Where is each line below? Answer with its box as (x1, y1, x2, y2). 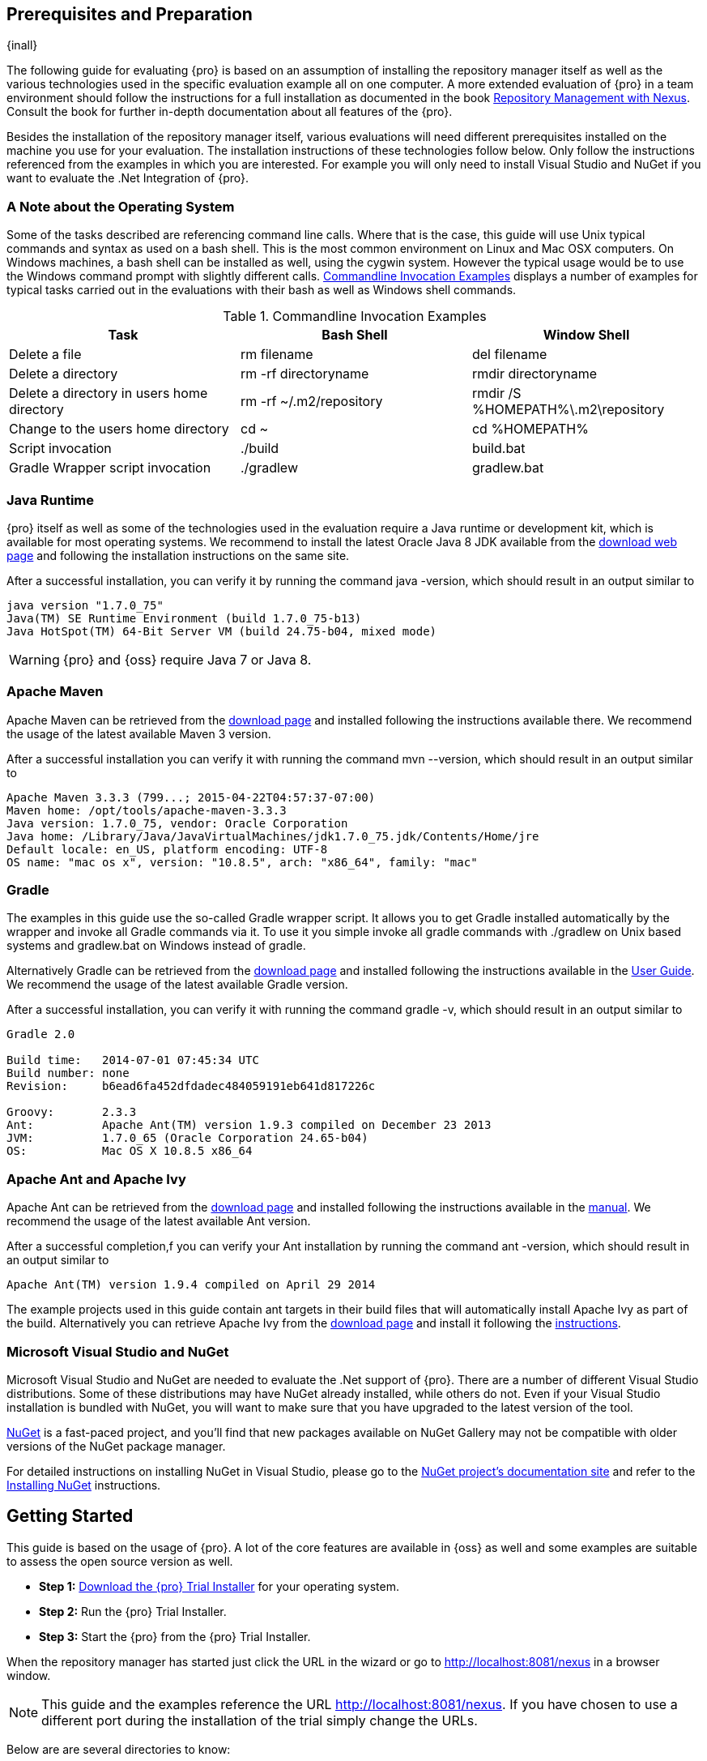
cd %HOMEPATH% (471, 421, 589, 438)
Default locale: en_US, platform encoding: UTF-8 (6, 842, 328, 856)
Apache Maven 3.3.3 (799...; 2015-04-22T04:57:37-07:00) (6, 790, 376, 804)
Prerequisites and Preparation (6, 4, 253, 24)
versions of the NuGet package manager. (6, 1438, 226, 1453)
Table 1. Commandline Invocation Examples (223, 308, 487, 325)
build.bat (471, 440, 526, 457)
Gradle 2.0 (6, 1028, 75, 1041)
